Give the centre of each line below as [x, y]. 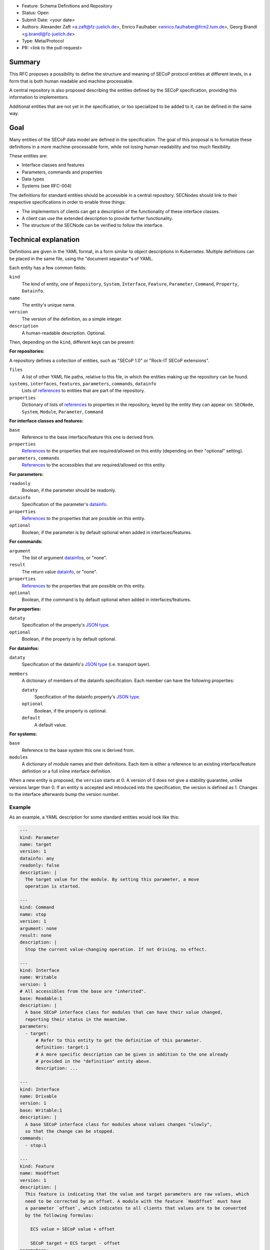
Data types [33, 179]
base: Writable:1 [41, 1110]
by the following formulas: [59, 1215]
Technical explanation [44, 240]
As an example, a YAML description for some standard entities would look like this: [94, 817]
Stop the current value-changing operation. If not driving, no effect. [116, 949]
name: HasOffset [40, 1173]
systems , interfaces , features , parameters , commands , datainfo [83, 383]
